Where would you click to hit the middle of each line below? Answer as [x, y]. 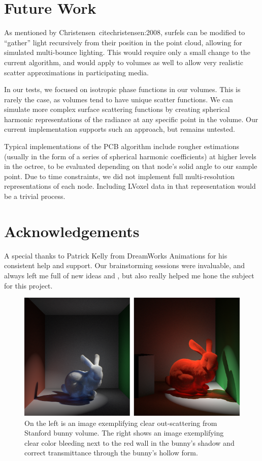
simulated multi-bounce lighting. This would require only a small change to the [127, 52]
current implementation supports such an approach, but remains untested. [120, 129]
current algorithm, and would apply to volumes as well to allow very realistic [124, 62]
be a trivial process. [35, 196]
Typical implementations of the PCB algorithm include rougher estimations [122, 146]
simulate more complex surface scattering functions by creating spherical [117, 109]
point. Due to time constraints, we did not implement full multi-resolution [119, 176]
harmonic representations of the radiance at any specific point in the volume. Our [131, 119]
